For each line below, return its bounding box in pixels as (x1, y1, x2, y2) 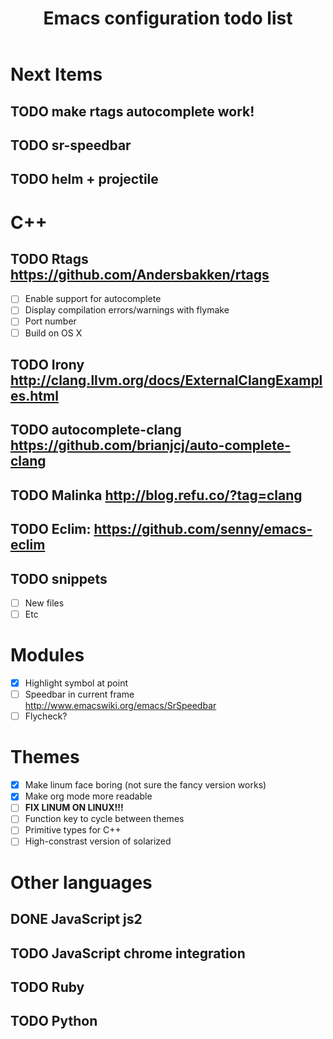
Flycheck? (24, 710, 68, 722)
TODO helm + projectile (10, 171, 159, 188)
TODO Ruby (10, 978, 85, 996)
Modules (10, 644, 85, 667)
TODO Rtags (10, 250, 89, 267)
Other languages (10, 871, 153, 894)
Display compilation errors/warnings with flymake (24, 304, 230, 316)
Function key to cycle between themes (24, 813, 185, 825)
